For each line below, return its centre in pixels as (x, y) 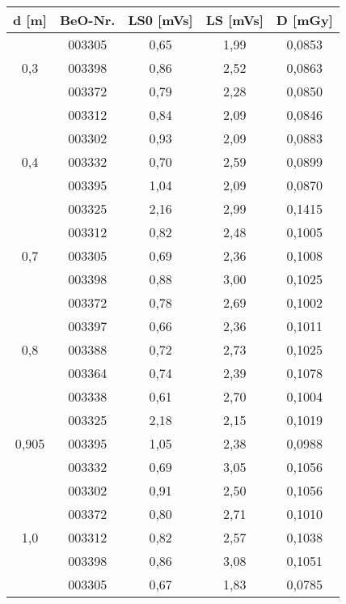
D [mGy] (304, 20)
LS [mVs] (234, 20)
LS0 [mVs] (160, 20)
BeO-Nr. (87, 20)
